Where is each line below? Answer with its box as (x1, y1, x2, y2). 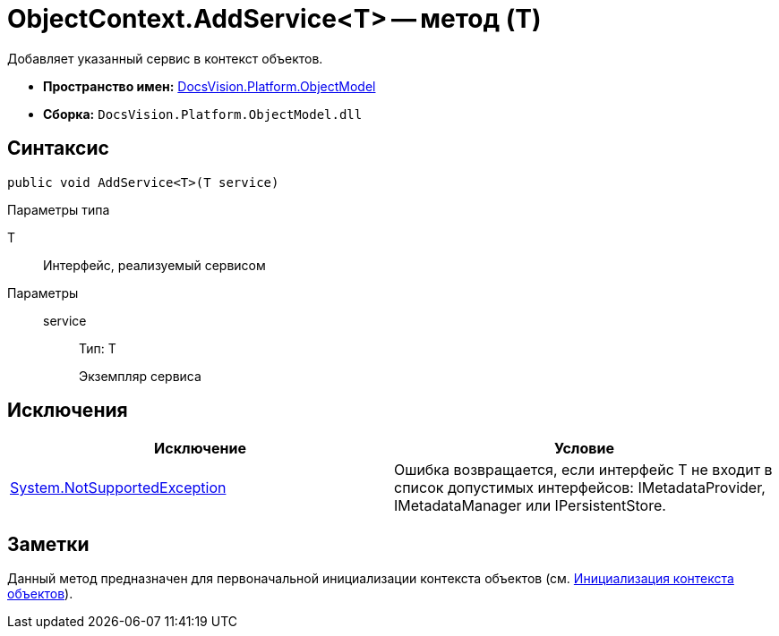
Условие (554, 439, 614, 458)
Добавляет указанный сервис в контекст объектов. (7, 50, 323, 66)
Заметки (7, 532, 90, 555)
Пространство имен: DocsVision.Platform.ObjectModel (43, 78, 376, 94)
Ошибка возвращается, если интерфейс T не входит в (394, 461, 773, 479)
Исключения (7, 399, 128, 422)
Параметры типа (7, 201, 110, 217)
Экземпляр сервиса (79, 368, 201, 384)
